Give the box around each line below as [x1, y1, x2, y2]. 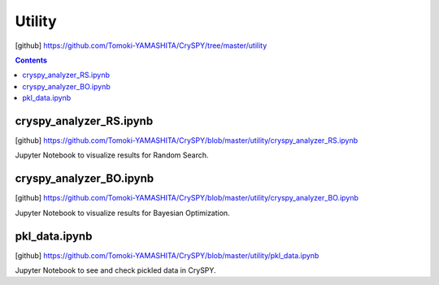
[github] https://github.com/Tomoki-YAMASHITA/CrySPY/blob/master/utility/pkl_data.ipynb [15, 250, 319, 260]
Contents [15, 55, 48, 65]
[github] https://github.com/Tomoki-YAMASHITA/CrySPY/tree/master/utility [15, 41, 267, 50]
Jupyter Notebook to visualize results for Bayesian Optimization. [15, 208, 231, 218]
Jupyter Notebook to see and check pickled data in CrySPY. [15, 266, 216, 275]
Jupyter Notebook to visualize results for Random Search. [15, 150, 209, 160]
